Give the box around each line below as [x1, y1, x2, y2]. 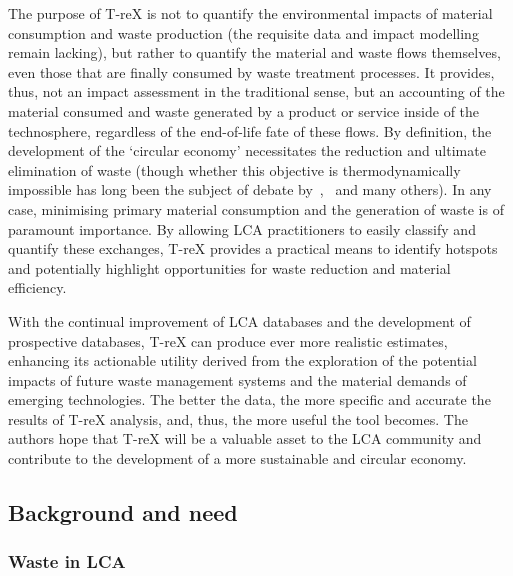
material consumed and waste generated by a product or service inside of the [8, 100, 480, 121]
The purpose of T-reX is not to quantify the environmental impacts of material [8, 3, 493, 23]
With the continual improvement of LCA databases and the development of [8, 310, 471, 331]
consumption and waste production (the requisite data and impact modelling [8, 22, 479, 43]
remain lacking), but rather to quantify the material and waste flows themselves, [8, 42, 501, 63]
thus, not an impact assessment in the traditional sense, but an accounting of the [8, 81, 505, 102]
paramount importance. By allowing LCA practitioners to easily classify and [8, 218, 476, 239]
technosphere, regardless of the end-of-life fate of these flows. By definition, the [8, 120, 492, 141]
